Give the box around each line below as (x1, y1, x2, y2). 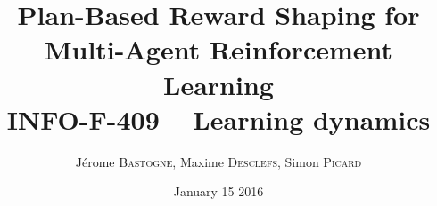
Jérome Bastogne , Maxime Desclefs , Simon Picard (75, 152, 362, 170)
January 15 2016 (173, 182, 264, 201)
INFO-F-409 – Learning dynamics (6, 100, 431, 137)
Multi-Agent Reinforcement (44, 31, 393, 67)
